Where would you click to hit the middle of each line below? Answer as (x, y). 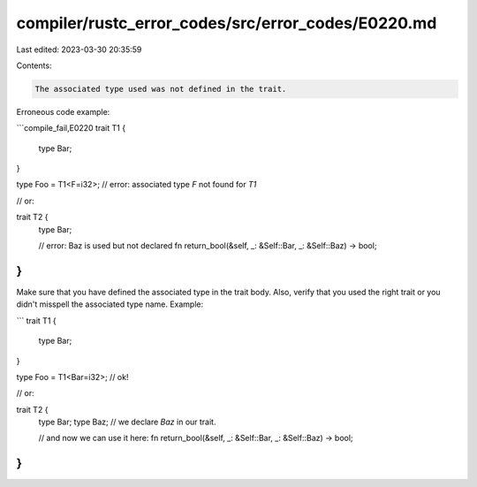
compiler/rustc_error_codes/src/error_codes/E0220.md (227, 23)
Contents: (34, 65)
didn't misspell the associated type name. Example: (110, 304)
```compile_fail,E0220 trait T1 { (71, 128)
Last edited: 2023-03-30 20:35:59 (79, 49)
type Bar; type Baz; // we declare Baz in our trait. (127, 422)
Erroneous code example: (63, 111)
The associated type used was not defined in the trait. (161, 89)
